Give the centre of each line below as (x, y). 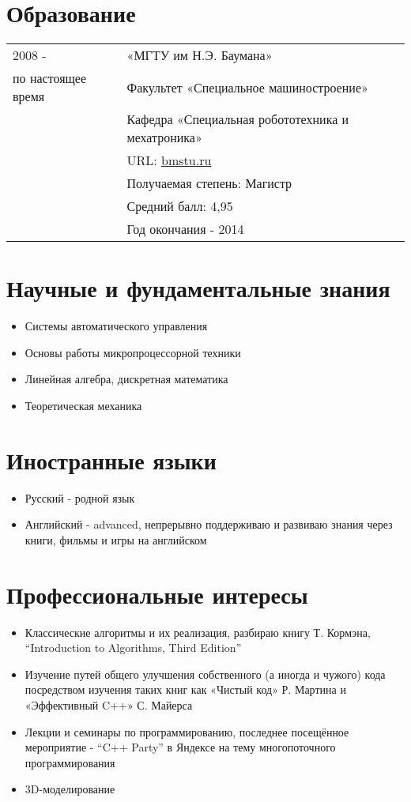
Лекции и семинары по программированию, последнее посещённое (187, 731)
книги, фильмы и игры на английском (116, 539)
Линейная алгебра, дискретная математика (126, 379)
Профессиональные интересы (157, 594)
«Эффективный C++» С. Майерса (109, 705)
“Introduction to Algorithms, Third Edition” (133, 648)
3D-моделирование (70, 789)
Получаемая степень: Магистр (209, 183)
